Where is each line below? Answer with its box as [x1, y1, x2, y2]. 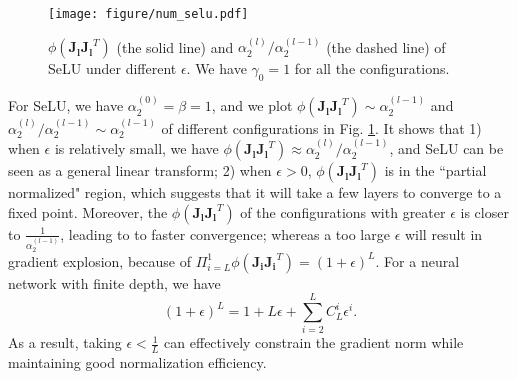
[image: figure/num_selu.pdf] [48, 7, 249, 21]
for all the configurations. [294, 58, 450, 79]
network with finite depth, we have [8, 272, 221, 293]
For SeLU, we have [8, 95, 124, 116]
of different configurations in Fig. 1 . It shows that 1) [161, 117, 482, 138]
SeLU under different [48, 58, 177, 79]
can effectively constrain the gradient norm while [164, 332, 464, 353]
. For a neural [375, 250, 460, 271]
